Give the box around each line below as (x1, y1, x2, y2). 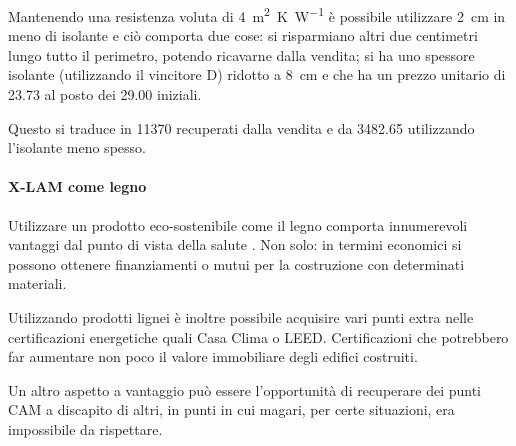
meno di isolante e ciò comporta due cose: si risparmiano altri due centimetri (8, 25, 478, 46)
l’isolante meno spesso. (8, 137, 146, 158)
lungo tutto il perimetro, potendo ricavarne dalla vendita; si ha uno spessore (8, 44, 475, 65)
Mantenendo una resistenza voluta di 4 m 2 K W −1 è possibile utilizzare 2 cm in (8, 3, 506, 26)
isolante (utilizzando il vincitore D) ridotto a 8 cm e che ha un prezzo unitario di (8, 64, 506, 85)
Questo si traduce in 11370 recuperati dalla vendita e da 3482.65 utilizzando (8, 117, 475, 138)
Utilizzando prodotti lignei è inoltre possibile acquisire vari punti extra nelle (8, 306, 474, 327)
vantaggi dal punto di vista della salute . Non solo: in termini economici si (8, 234, 462, 255)
